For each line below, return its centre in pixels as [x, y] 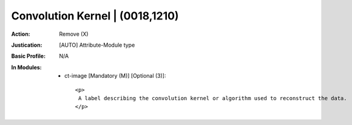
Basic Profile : [28, 56]
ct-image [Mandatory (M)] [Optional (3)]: [115, 76]
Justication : [27, 45]
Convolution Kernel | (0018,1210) [95, 16]
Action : [21, 34]
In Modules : [26, 67]
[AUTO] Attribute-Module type [97, 45]
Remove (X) [74, 34]
